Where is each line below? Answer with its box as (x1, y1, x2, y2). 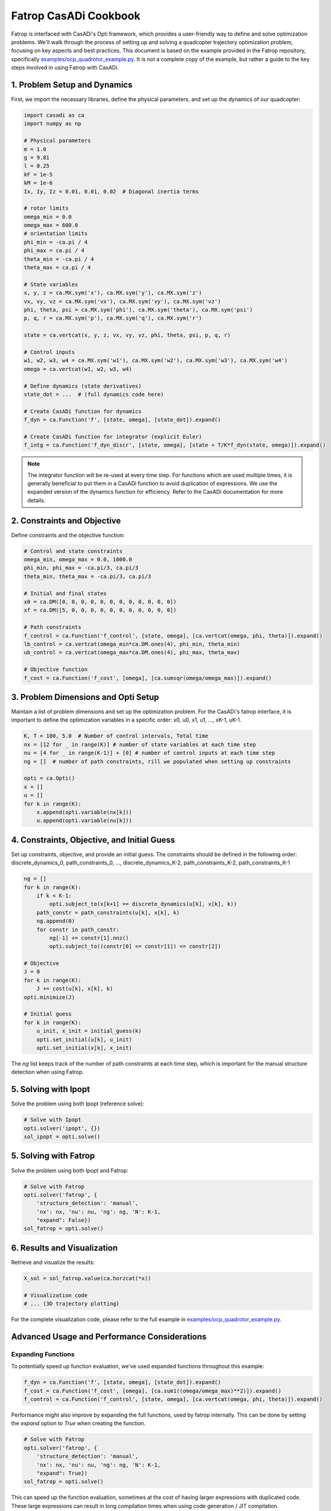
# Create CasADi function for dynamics (24, 408, 142, 415)
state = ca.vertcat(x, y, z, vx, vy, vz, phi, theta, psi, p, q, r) (24, 332, 231, 338)
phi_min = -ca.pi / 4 (24, 239, 88, 245)
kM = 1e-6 (24, 180, 53, 187)
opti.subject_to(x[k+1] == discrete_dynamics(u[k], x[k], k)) (49, 901, 238, 908)
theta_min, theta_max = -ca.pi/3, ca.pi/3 (24, 573, 151, 580)
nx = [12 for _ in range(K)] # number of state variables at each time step (24, 741, 256, 748)
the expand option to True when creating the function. (11, 1420, 146, 1427)
